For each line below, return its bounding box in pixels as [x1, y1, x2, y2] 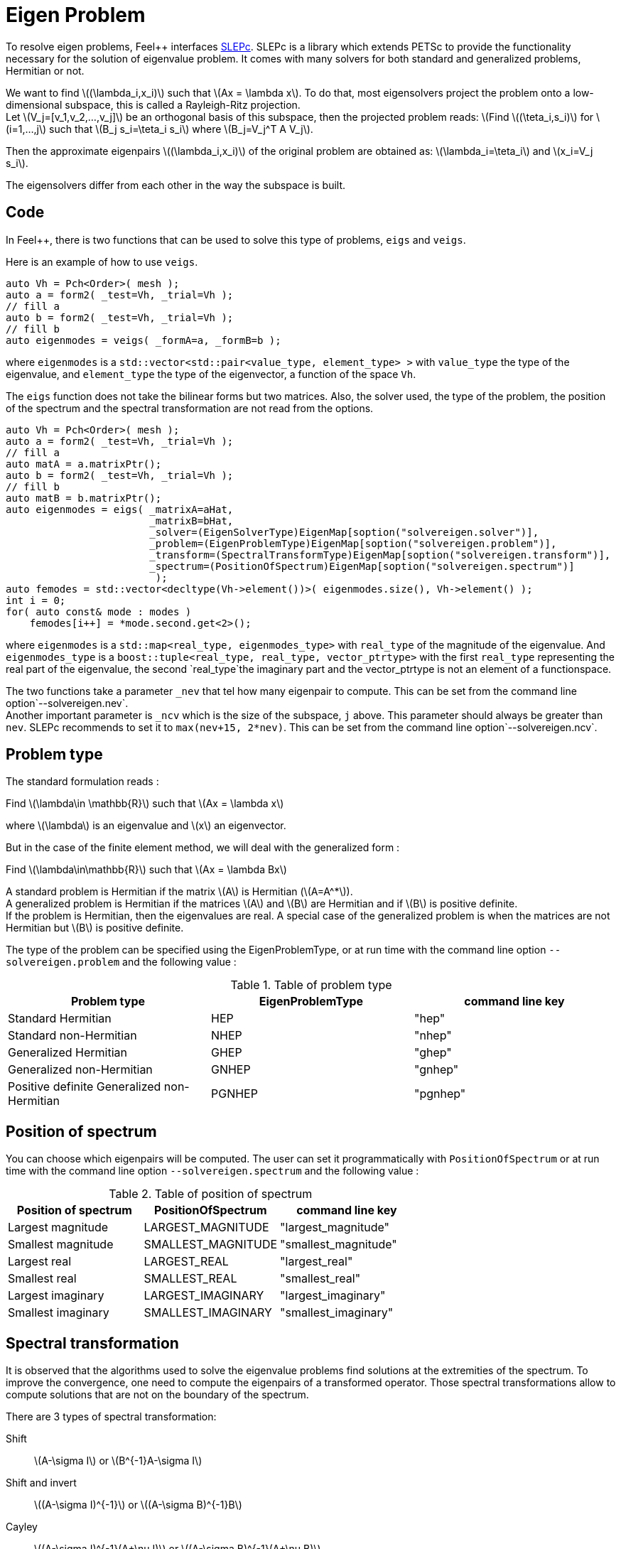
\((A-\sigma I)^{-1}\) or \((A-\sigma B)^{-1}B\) [34, 1499, 242, 1511]
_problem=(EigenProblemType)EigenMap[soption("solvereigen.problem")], [149, 537, 557, 549]
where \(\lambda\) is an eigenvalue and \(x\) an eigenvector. [6, 819, 286, 832]
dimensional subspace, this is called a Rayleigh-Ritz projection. [6, 98, 301, 111]
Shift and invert [6, 1477, 77, 1489]
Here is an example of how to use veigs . [6, 255, 198, 268]
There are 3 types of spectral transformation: [6, 1410, 217, 1423]
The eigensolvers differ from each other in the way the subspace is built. [6, 178, 346, 191]
